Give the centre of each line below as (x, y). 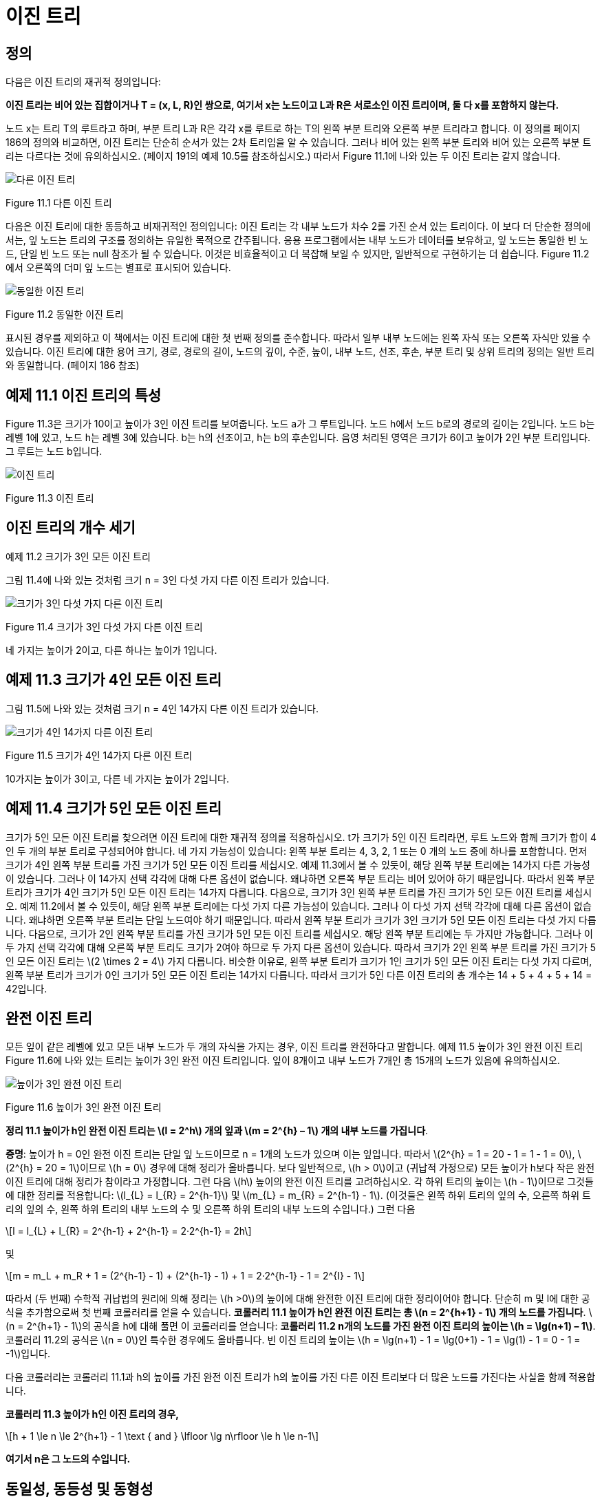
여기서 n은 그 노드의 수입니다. (68, 1459)
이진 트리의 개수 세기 (71, 528)
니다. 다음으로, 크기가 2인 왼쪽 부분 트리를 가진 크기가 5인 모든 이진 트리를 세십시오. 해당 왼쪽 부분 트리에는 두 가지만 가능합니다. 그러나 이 (299, 933)
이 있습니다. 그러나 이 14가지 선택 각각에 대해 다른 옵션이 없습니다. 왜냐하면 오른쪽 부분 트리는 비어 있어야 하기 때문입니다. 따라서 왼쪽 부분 (300, 878)
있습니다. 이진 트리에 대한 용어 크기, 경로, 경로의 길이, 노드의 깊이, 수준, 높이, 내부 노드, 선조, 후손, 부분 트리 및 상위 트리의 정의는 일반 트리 (300, 352)
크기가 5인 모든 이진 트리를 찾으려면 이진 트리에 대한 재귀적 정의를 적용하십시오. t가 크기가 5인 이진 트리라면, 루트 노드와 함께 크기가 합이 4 (301, 837)
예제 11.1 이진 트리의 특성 (84, 395)
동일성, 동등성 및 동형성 (79, 1489)
